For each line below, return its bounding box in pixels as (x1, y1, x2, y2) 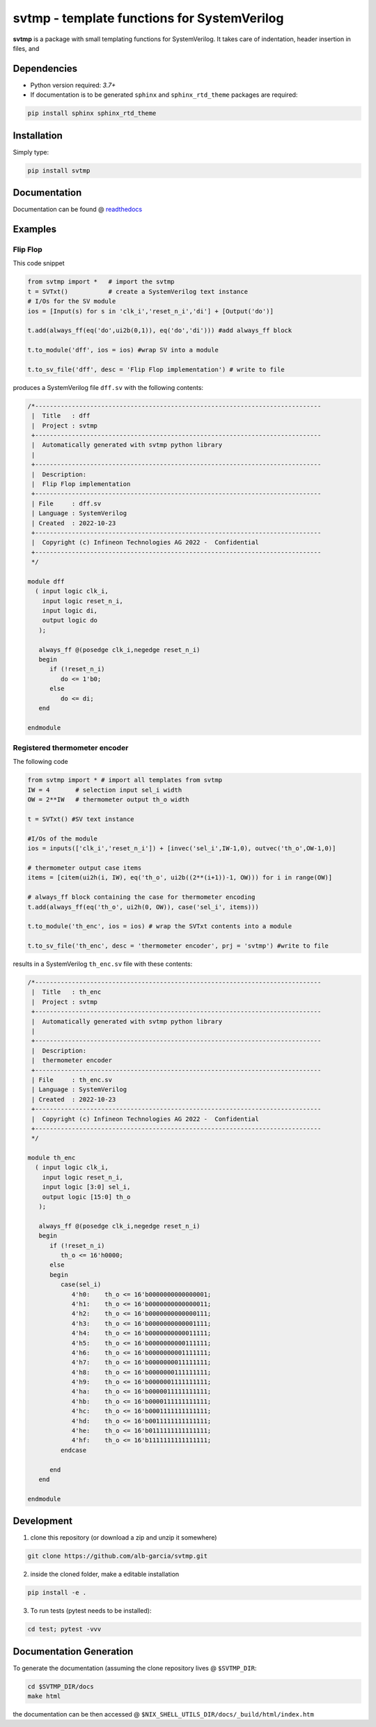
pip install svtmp (27, 166, 91, 174)
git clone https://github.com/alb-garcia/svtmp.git (27, 1552, 208, 1560)
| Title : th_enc (31, 988, 102, 996)
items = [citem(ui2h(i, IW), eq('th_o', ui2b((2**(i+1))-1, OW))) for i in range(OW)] (27, 874, 333, 882)
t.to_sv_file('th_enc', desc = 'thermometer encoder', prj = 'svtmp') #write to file (27, 942, 329, 950)
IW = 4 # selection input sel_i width (27, 786, 182, 794)
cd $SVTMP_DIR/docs (27, 1682, 94, 1690)
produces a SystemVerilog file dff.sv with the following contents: (13, 383, 204, 391)
